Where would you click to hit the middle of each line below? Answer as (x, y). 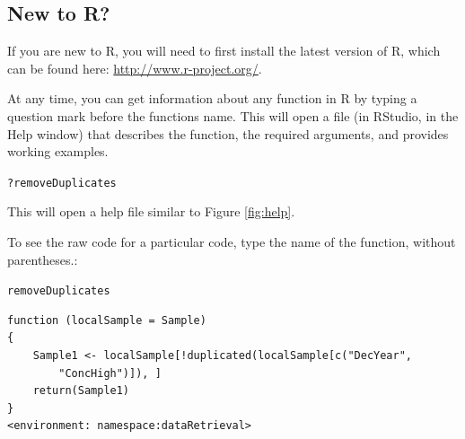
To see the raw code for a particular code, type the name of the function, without (232, 242)
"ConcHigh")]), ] (110, 373)
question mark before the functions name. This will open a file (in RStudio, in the (233, 115)
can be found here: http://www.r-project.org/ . (135, 68)
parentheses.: (43, 259)
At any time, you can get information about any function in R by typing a (212, 98)
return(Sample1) (81, 391)
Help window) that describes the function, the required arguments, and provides (228, 133)
